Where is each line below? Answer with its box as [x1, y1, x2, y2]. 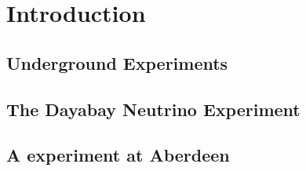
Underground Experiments [6, 50, 228, 75]
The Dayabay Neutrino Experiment [6, 96, 301, 121]
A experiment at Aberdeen [6, 143, 230, 167]
